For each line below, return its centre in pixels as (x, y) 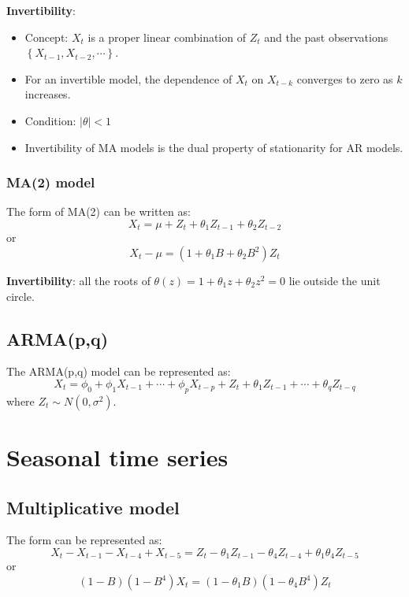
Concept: (46, 37)
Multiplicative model (93, 507)
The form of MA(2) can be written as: (99, 211)
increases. (48, 94)
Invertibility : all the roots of (78, 281)
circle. (20, 296)
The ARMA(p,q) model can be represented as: (119, 371)
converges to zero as (345, 78)
